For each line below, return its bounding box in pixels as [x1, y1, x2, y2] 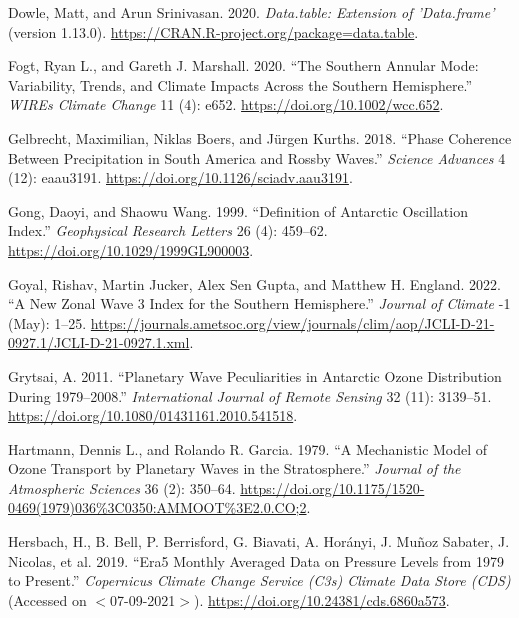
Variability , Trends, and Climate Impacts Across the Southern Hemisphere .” [8, 74, 473, 95]
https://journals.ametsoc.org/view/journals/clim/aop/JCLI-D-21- [90, 312, 495, 333]
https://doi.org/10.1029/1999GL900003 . [8, 239, 254, 260]
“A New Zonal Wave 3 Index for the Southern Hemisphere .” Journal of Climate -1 [8, 293, 511, 314]
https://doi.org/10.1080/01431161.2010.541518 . [8, 405, 298, 426]
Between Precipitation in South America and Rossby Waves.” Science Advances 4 [8, 147, 506, 168]
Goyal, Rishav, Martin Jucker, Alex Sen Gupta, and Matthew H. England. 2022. [8, 273, 501, 294]
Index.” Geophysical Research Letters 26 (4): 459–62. [8, 220, 328, 241]
